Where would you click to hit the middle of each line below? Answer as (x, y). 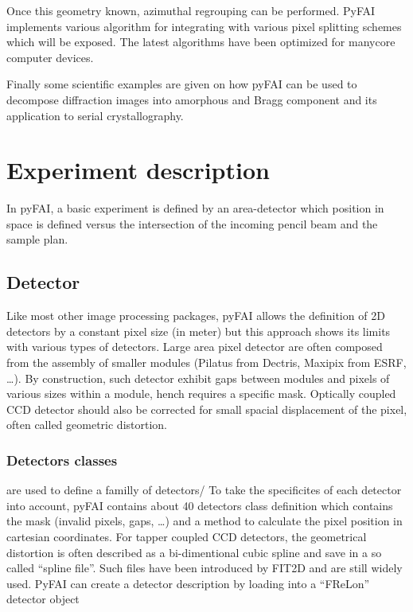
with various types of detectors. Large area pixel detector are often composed (195, 347)
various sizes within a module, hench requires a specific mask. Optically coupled (201, 394)
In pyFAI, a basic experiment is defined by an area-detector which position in (195, 208)
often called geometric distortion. (87, 425)
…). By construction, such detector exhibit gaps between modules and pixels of (198, 378)
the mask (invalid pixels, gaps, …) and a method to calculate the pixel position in (205, 521)
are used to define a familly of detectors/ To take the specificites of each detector (204, 490)
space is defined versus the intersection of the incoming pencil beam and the (192, 223)
